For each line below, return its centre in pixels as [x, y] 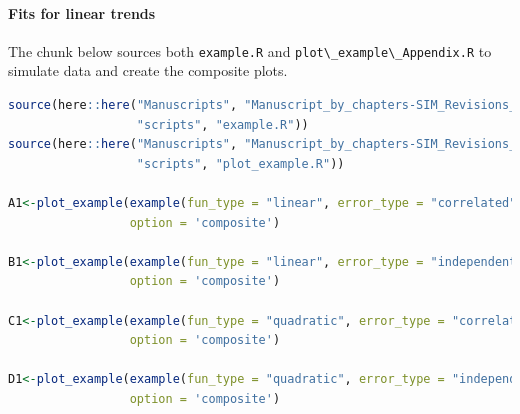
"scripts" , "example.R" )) [222, 124]
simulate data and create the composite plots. [148, 70]
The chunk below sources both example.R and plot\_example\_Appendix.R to [250, 50]
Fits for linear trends [82, 12]
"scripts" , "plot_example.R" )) [240, 163]
